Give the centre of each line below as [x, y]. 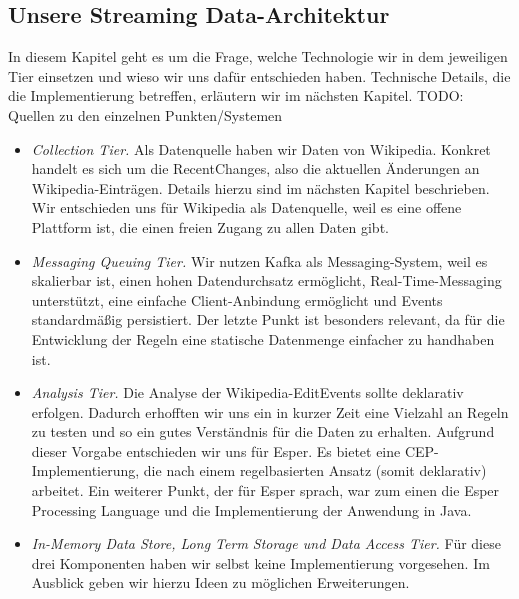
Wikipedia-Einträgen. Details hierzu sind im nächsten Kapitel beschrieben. [260, 187]
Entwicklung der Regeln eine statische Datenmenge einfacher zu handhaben [263, 338]
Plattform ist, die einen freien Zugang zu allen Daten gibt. [210, 226]
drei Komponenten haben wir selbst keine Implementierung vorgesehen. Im [260, 562]
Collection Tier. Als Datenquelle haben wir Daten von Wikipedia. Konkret [261, 148]
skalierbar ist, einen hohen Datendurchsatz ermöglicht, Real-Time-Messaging [266, 280]
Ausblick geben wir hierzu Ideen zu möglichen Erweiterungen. [220, 582]
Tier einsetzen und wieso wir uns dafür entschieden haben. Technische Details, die [259, 75]
